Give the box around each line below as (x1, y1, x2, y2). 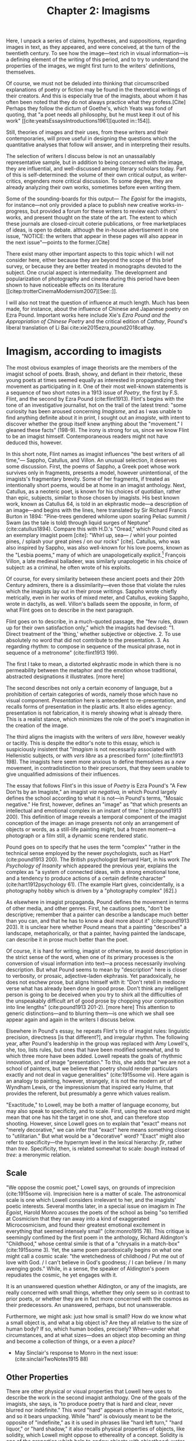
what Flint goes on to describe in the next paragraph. (6, 606, 134, 614)
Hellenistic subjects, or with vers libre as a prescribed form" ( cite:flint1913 (6, 752, 184, 759)
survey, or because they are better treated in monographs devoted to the (6, 263, 182, 270)
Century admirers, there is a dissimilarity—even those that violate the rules (6, 581, 186, 588)
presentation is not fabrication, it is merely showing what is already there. (6, 709, 183, 716)
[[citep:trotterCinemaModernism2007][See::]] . (6, 288, 118, 295)
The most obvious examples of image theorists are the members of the (6, 364, 177, 371)
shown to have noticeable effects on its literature (6, 282, 124, 289)
